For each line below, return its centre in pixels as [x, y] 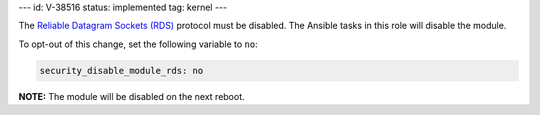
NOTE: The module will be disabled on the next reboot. [131, 96]
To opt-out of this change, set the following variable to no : [138, 44]
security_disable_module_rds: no [121, 70]
